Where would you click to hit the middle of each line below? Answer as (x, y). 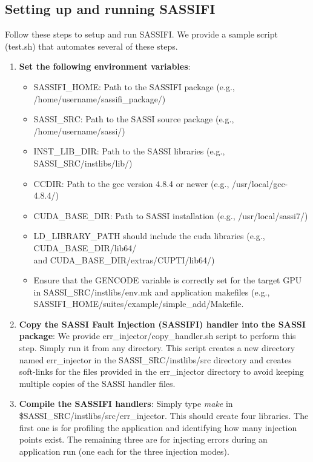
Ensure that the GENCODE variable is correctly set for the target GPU (168, 280)
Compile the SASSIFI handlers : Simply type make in (126, 404)
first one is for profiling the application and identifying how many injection (158, 427)
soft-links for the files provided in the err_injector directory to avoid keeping (161, 371)
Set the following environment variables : (105, 66)
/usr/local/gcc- (260, 183)
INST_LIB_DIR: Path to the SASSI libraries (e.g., (129, 151)
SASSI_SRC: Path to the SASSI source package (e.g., (134, 119)
